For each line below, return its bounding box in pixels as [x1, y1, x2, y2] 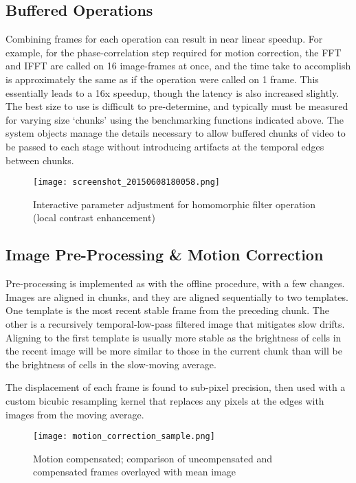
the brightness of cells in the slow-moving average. [5, 357, 216, 371]
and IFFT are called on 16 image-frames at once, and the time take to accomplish [5, 58, 351, 73]
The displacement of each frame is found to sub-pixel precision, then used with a [5, 380, 346, 394]
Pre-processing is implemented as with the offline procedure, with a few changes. [5, 276, 345, 291]
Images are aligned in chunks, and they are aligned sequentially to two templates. [5, 289, 348, 304]
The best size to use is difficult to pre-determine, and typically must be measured [5, 99, 348, 113]
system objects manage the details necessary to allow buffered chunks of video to [5, 126, 346, 140]
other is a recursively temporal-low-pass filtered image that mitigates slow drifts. [5, 316, 345, 330]
